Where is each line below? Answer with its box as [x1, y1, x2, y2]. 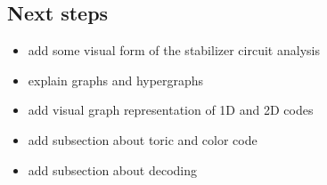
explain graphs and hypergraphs [28, 70, 204, 89]
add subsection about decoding [28, 160, 197, 179]
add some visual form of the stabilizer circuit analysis [28, 41, 320, 60]
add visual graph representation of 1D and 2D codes [28, 101, 314, 119]
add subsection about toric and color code [28, 130, 258, 149]
